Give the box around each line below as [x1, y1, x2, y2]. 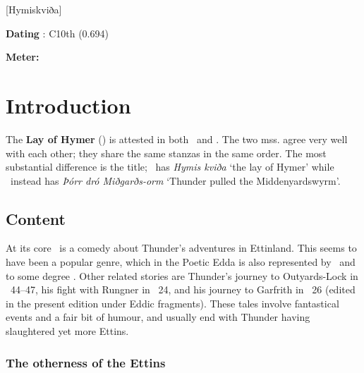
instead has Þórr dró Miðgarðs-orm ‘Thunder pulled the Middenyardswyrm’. [10, 173, 341, 188]
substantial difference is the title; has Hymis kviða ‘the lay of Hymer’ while [6, 159, 334, 174]
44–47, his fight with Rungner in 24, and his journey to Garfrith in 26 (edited [10, 282, 356, 297]
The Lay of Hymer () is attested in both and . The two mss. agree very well [6, 131, 348, 146]
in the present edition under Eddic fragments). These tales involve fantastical [6, 295, 339, 310]
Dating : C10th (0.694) [6, 25, 109, 40]
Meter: [6, 49, 40, 64]
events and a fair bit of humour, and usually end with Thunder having [6, 310, 310, 324]
